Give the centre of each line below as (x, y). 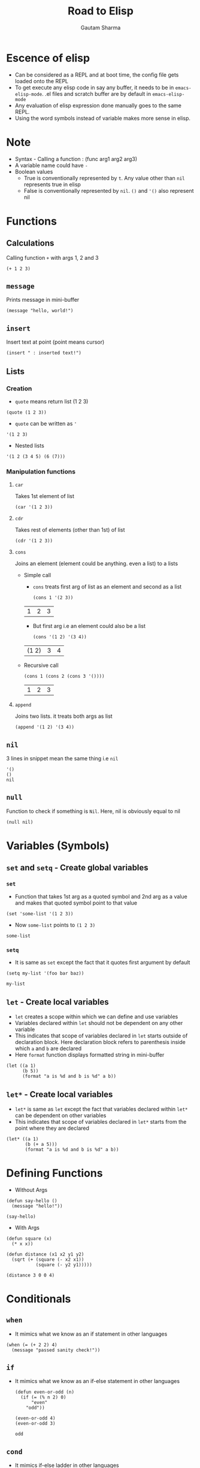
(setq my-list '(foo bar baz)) (45, 973)
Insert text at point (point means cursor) (55, 342)
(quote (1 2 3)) (26, 412)
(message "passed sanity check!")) (56, 1350)
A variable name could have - (51, 165)
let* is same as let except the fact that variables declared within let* (101, 1109)
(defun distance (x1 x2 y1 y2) (45, 1254)
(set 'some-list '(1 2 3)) (40, 914)
